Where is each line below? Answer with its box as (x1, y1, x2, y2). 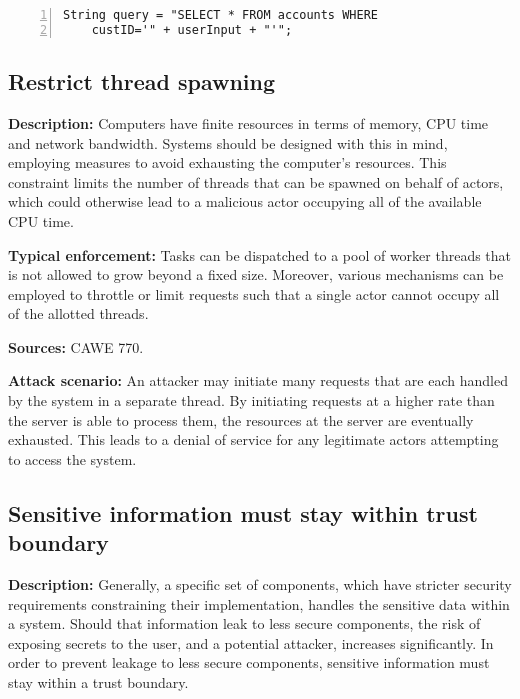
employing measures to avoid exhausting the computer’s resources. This (8, 152, 447, 173)
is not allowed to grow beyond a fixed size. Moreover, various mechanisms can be (8, 264, 504, 285)
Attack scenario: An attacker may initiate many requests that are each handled (8, 370, 508, 391)
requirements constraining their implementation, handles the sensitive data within (8, 593, 510, 614)
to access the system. (8, 448, 137, 469)
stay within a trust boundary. (8, 672, 189, 693)
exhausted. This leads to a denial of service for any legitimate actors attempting (8, 429, 499, 450)
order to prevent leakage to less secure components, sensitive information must (8, 652, 490, 673)
